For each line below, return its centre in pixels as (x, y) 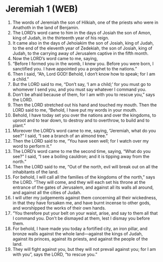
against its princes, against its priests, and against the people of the (80, 239)
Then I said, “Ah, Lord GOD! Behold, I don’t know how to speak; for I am (84, 74)
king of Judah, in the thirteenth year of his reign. (61, 38)
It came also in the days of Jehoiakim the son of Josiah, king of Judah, (83, 43)
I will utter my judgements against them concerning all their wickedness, (85, 197)
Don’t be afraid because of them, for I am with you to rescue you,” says (84, 94)
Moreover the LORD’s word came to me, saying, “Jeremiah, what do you (84, 131)
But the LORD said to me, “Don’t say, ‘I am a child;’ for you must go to (82, 84)
